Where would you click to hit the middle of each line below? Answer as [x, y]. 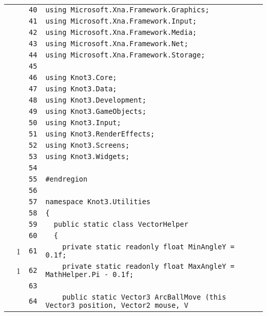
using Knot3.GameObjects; [96, 111]
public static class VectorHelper [121, 224]
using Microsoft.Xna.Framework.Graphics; [127, 10]
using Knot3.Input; [83, 123]
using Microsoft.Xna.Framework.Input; [121, 21]
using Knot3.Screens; [88, 145]
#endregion [66, 179]
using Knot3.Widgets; [88, 156]
